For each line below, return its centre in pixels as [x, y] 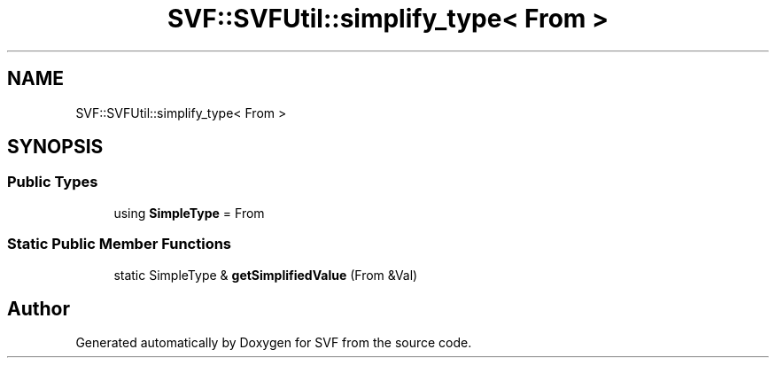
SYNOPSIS [55, 147]
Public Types [53, 182]
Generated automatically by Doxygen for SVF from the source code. [274, 343]
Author [39, 308]
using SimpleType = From [189, 213]
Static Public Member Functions [120, 244]
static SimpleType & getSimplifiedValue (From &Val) [266, 275]
